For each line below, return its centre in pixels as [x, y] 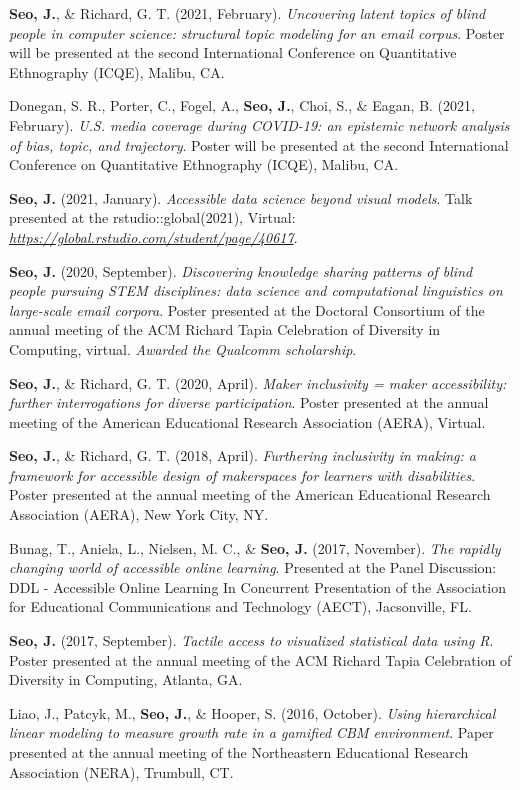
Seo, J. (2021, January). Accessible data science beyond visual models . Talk [241, 197]
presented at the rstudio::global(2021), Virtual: [152, 217]
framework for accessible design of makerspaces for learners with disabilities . [242, 474]
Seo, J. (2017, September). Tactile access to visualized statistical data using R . [251, 640]
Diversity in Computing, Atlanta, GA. [126, 679]
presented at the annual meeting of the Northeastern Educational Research [239, 752]
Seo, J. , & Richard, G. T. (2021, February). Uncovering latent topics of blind [247, 13]
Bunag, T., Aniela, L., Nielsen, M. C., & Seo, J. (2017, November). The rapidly [255, 547]
